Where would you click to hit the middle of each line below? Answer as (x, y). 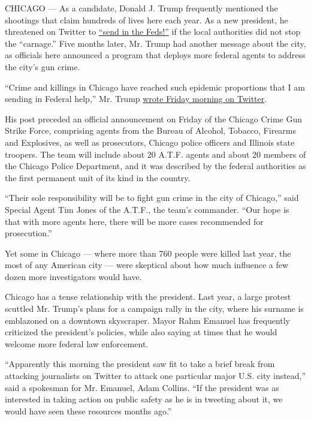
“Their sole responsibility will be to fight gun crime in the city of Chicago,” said (152, 198)
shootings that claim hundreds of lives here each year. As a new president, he (147, 19)
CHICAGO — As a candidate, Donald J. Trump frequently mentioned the (141, 8)
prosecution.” (28, 233)
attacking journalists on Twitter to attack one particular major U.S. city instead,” (155, 376)
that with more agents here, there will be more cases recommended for (134, 221)
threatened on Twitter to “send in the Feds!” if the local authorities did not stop (153, 31)
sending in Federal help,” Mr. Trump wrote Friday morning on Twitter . (136, 99)
